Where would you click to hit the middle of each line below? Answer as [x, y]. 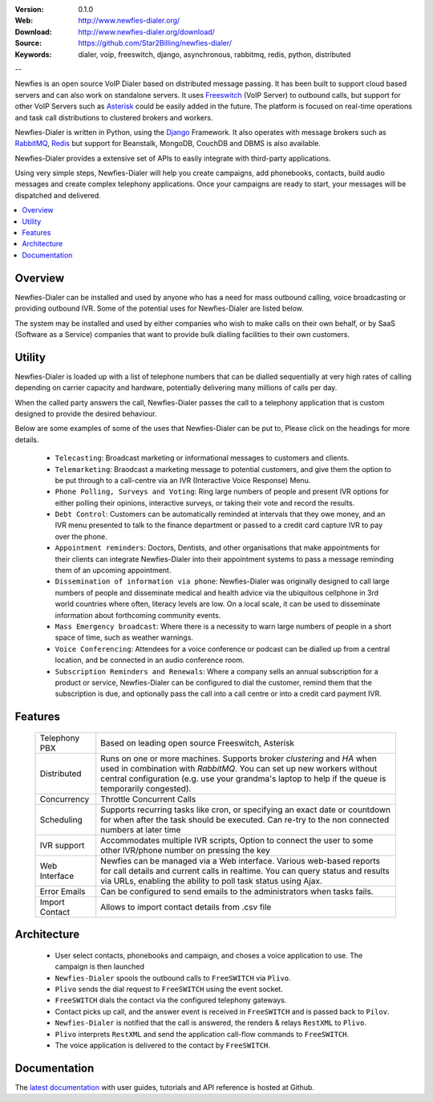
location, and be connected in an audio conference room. [150, 660]
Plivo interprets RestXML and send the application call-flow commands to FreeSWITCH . [202, 1034]
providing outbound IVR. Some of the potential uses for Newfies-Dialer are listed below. [159, 308]
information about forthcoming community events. [138, 615]
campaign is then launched [99, 966]
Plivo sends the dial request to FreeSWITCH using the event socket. [169, 989]
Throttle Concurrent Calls [148, 799]
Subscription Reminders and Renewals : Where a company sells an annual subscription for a [216, 671]
